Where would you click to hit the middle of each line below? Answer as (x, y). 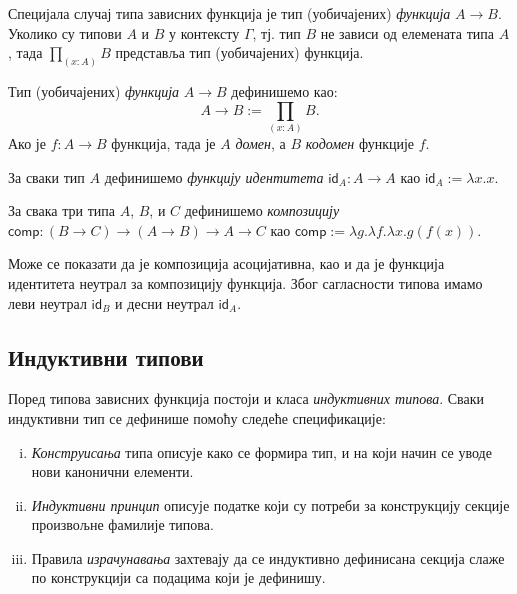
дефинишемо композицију (262, 210)
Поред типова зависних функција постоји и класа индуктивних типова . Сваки (246, 398)
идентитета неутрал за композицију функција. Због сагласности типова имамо (245, 282)
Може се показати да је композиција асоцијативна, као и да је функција (226, 263)
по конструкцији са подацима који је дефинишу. (178, 577)
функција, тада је (163, 142)
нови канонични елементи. (112, 471)
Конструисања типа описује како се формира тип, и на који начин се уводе (261, 451)
